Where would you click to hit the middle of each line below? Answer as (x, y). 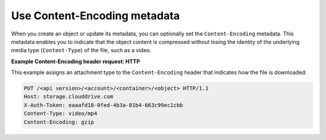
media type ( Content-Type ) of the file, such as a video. (81, 50)
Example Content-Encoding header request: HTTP (75, 61)
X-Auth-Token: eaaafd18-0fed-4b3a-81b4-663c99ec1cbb (104, 105)
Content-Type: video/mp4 (61, 114)
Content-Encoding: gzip (59, 122)
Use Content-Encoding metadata (96, 16)
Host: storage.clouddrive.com (69, 97)
